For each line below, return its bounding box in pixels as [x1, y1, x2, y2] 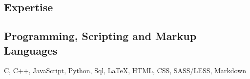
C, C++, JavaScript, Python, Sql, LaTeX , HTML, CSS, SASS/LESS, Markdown [4, 65, 247, 76]
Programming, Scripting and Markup [4, 28, 197, 43]
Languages [4, 42, 58, 58]
